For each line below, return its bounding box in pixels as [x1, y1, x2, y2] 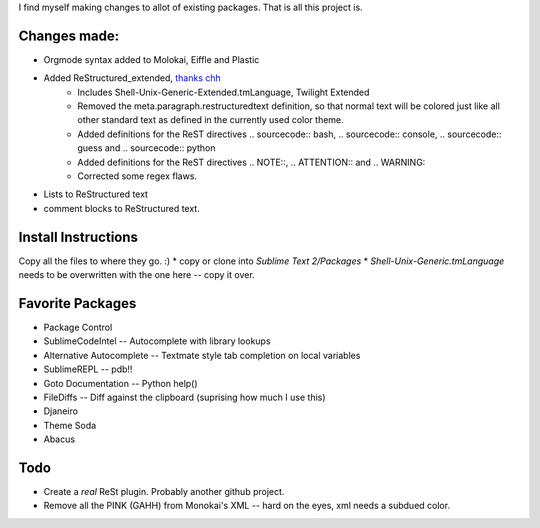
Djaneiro [43, 405, 79, 417]
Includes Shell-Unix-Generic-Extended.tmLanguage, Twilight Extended [77, 86, 370, 98]
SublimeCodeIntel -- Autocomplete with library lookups [43, 335, 271, 347]
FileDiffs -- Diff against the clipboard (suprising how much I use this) [43, 391, 326, 403]
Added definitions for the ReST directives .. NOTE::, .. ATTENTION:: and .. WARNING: [77, 156, 426, 168]
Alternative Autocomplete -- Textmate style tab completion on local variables [43, 349, 361, 361]
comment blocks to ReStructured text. [43, 202, 200, 214]
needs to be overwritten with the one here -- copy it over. [18, 269, 255, 281]
